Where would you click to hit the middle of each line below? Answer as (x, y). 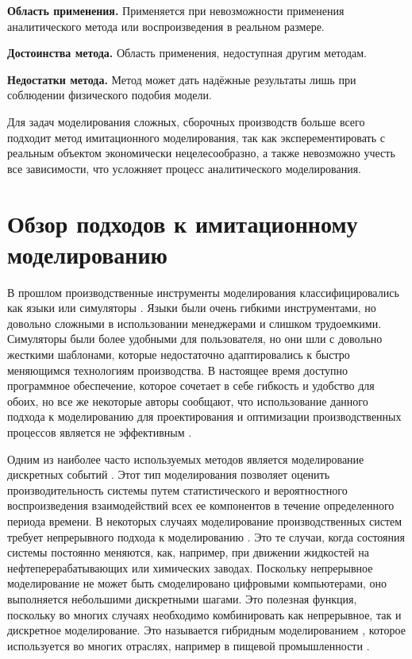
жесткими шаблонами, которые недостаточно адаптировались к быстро (179, 355)
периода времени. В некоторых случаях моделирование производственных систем (205, 520)
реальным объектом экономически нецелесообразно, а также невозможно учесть (201, 153)
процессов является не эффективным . (100, 432)
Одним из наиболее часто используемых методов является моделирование (186, 459)
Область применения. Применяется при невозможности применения (176, 10)
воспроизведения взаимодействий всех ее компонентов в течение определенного (201, 505)
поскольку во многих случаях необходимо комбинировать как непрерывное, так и (204, 614)
